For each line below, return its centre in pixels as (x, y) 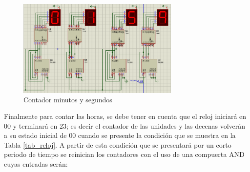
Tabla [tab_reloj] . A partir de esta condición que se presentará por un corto (118, 144)
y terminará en (35, 125)
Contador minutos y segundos (68, 100)
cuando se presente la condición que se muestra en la (157, 135)
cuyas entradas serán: (36, 163)
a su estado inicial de (35, 135)
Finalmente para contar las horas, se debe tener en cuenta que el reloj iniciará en (125, 116)
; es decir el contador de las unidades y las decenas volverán (156, 125)
